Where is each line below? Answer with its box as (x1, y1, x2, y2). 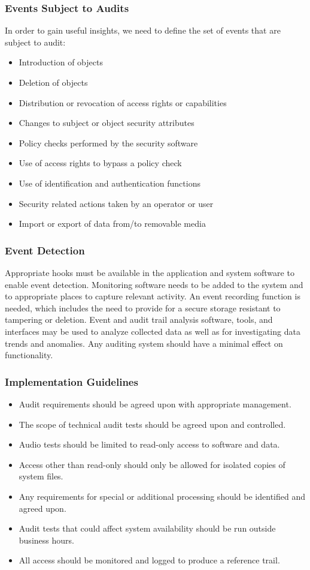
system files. (19, 470, 63, 482)
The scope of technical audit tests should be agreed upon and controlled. (19, 418, 286, 430)
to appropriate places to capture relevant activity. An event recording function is (5, 290, 300, 302)
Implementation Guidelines (5, 374, 138, 389)
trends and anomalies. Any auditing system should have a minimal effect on (5, 337, 283, 349)
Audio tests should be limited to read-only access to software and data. (19, 438, 280, 451)
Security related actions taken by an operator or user (19, 197, 214, 209)
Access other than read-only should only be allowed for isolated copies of (19, 458, 285, 470)
